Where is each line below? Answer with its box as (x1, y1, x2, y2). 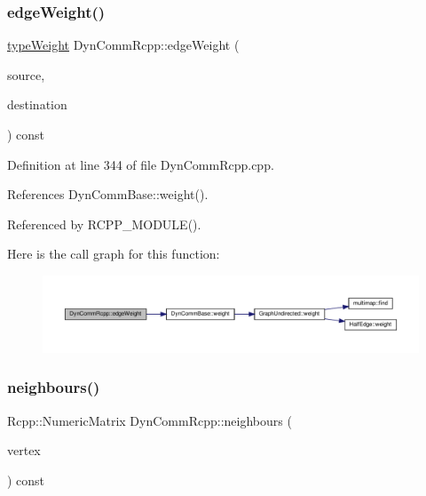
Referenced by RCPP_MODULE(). (7, 214, 201, 233)
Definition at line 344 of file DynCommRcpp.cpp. (7, 155, 274, 173)
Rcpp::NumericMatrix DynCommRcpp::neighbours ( (7, 411, 292, 429)
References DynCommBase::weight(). (7, 185, 209, 204)
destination (7, 95, 67, 114)
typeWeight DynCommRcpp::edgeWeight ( (7, 36, 240, 54)
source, (7, 65, 45, 84)
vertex (7, 441, 41, 460)
